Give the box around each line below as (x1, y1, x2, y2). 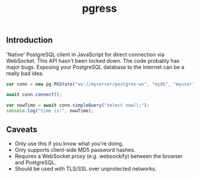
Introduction (6, 35, 53, 46)
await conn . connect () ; (6, 92, 62, 98)
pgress (82, 2, 117, 15)
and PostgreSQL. (14, 158, 56, 166)
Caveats (6, 124, 37, 134)
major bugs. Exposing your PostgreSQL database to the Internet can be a (6, 63, 185, 70)
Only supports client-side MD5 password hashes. (14, 146, 136, 153)
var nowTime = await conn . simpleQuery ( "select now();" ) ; (6, 102, 150, 108)
